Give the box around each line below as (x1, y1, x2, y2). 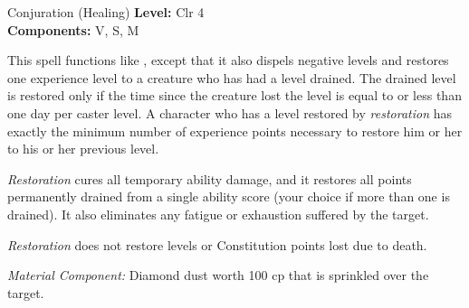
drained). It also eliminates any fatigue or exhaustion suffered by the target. (7, 204, 429, 223)
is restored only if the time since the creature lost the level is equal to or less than (7, 86, 462, 105)
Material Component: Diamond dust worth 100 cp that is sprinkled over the (7, 266, 429, 285)
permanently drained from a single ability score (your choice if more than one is (7, 187, 450, 206)
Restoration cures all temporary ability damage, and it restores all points (7, 169, 412, 188)
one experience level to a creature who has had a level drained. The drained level (7, 68, 456, 87)
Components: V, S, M (7, 20, 139, 39)
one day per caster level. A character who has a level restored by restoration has (7, 103, 453, 122)
